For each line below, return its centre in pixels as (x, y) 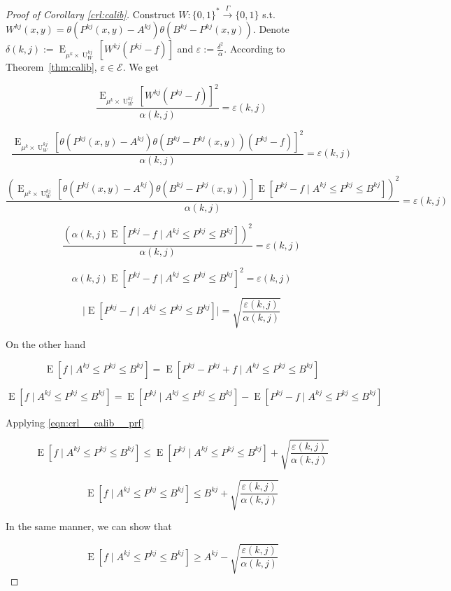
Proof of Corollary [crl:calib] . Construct (91, 14)
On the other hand (46, 344)
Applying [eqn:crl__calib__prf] (75, 422)
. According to (255, 49)
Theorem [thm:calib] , (51, 67)
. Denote (271, 29)
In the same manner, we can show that (89, 526)
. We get (141, 67)
